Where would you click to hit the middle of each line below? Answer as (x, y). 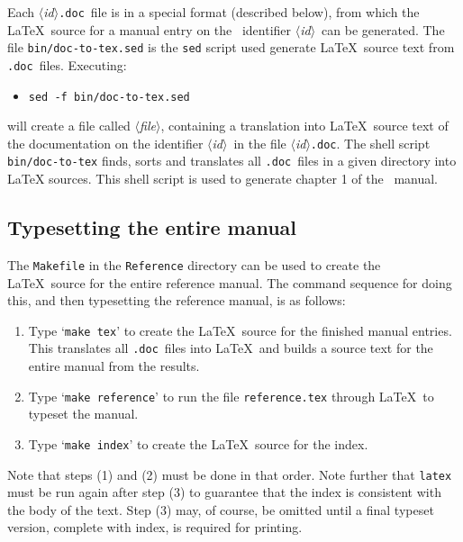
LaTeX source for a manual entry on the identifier (150, 29)
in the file (260, 143)
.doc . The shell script (370, 143)
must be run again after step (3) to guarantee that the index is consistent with (224, 492)
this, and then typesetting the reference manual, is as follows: (177, 300)
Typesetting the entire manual (152, 227)
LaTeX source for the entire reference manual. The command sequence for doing (230, 282)
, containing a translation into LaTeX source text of (304, 126)
